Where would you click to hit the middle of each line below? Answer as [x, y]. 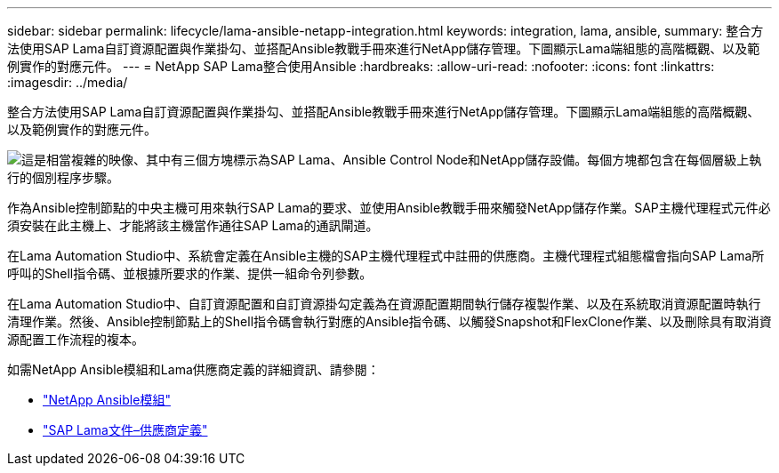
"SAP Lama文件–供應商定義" [125, 430]
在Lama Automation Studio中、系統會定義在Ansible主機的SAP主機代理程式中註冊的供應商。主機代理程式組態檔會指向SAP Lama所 [386, 256]
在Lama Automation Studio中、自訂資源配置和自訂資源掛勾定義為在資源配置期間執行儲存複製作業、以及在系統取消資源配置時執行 [384, 304]
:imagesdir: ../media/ [68, 82]
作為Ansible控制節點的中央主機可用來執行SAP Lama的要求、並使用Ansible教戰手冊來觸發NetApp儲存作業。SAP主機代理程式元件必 [389, 208]
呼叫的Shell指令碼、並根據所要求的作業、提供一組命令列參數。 [190, 273]
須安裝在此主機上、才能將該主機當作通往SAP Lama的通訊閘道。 [193, 225]
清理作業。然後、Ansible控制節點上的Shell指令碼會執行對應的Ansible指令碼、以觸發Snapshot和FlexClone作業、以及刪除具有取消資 [389, 321]
